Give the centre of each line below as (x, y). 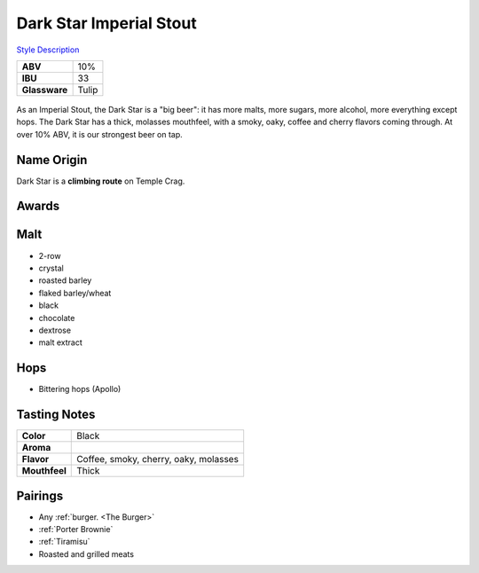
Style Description (48, 50)
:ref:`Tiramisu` (64, 542)
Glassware (45, 90)
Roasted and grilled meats (86, 553)
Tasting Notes (56, 414)
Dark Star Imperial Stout (106, 23)
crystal (51, 268)
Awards (38, 206)
